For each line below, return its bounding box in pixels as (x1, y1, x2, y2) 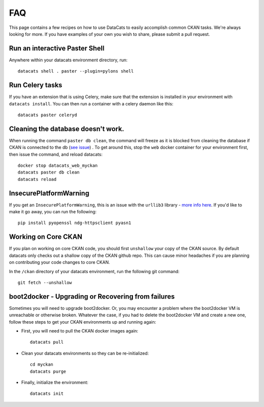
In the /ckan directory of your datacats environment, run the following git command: (9, 268, 180, 274)
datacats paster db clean (18, 170, 80, 175)
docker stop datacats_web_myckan (18, 163, 98, 168)
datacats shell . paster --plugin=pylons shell (18, 69, 134, 74)
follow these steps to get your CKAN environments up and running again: (9, 319, 156, 325)
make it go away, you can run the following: (9, 209, 97, 215)
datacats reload (18, 177, 57, 182)
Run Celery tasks (9, 81, 63, 89)
